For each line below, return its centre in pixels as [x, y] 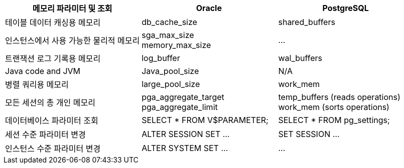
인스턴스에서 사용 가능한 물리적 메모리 [73, 40]
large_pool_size [171, 84]
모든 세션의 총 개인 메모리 [50, 102]
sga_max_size [168, 35]
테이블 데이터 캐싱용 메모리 [53, 22]
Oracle [209, 8]
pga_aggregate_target [183, 97]
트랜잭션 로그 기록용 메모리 [53, 58]
